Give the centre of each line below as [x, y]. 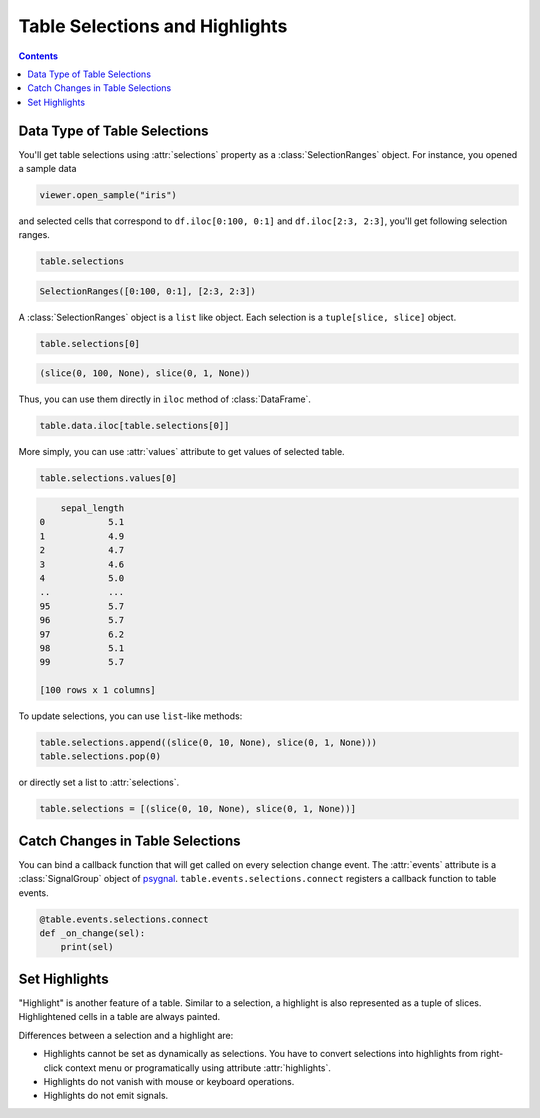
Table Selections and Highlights [153, 26]
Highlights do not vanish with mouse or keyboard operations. [169, 1081]
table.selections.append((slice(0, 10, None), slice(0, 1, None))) [208, 743]
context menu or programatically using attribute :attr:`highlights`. [198, 1067]
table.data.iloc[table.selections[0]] [134, 426]
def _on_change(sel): [92, 933]
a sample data [47, 169]
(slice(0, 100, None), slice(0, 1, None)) [145, 373]
